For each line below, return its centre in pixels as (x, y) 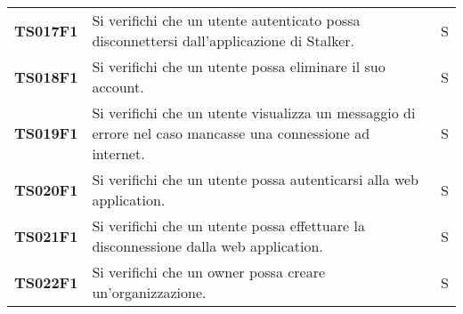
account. (118, 87)
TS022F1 (46, 282)
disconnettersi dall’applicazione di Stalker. (223, 40)
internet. (118, 153)
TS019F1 (46, 133)
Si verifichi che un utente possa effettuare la (228, 225)
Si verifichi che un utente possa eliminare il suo (239, 66)
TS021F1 (46, 236)
